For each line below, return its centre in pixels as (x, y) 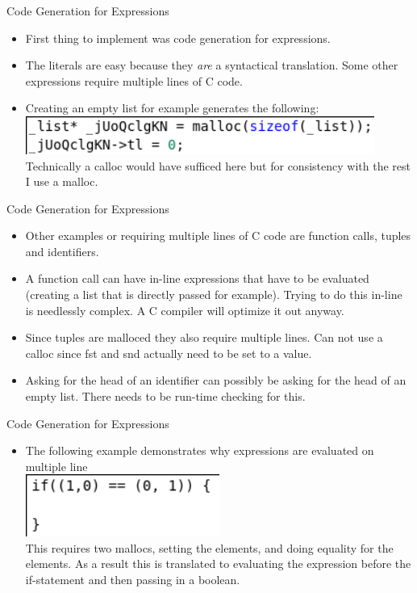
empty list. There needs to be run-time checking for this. (165, 396)
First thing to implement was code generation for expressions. (178, 38)
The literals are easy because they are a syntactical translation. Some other (212, 65)
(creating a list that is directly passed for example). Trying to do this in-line (214, 294)
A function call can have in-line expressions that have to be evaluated (197, 278)
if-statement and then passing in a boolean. (133, 579)
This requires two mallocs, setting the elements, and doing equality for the (209, 547)
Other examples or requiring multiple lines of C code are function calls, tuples (218, 236)
